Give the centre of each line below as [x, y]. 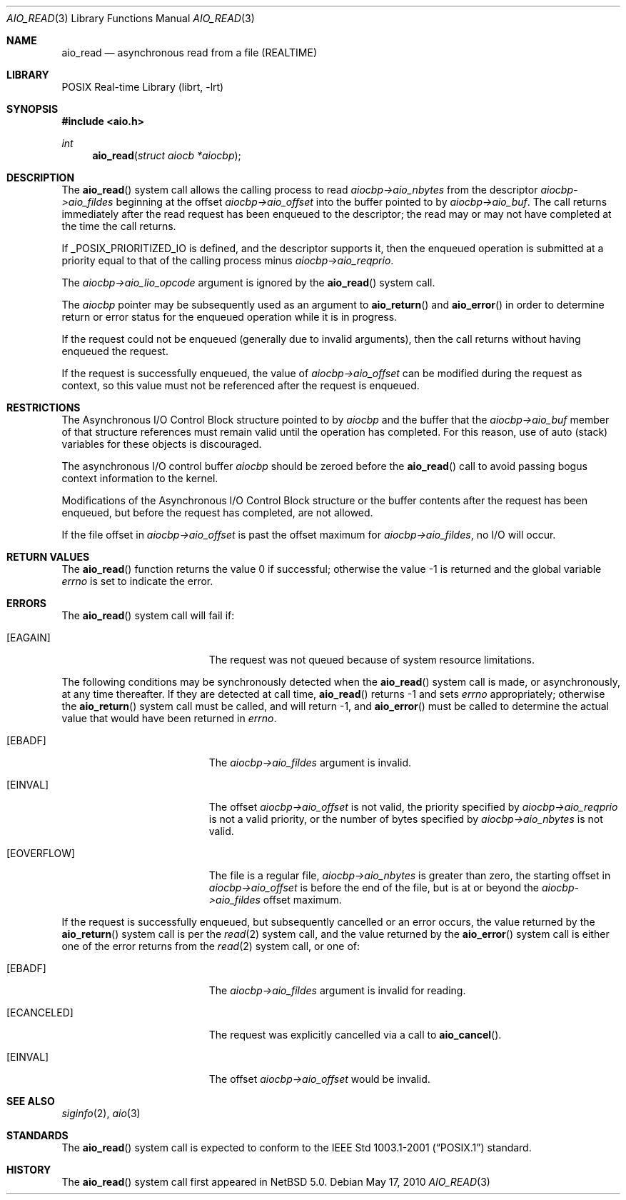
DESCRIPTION [41, 177]
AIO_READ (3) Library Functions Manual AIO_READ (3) [131, 18]
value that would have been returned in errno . [169, 718]
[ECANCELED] [40, 1012]
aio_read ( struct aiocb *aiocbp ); [167, 155]
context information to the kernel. [140, 478]
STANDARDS [37, 1135]
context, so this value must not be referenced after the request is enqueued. [241, 385]
